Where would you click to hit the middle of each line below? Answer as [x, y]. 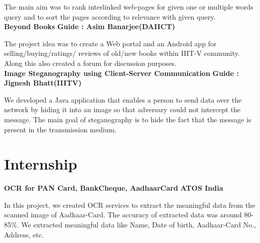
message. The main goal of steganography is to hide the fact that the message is [128, 119]
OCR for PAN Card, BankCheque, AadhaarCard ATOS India [114, 188]
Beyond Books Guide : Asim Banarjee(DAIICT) [90, 26]
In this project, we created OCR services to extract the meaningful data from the [130, 205]
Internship [41, 164]
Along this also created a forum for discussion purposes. [90, 63]
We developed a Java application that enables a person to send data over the [123, 99]
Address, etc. [24, 234]
